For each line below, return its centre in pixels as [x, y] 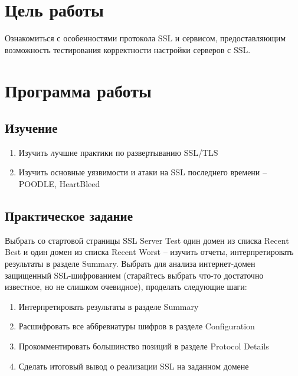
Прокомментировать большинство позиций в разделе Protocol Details [144, 346]
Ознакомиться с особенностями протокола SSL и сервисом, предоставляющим [145, 38]
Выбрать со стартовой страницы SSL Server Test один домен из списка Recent [147, 240]
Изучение [31, 128]
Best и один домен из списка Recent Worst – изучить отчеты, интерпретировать [149, 252]
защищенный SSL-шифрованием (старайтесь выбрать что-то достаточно [134, 275]
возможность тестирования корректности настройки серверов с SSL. [128, 49]
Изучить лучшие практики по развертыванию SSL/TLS [118, 152]
